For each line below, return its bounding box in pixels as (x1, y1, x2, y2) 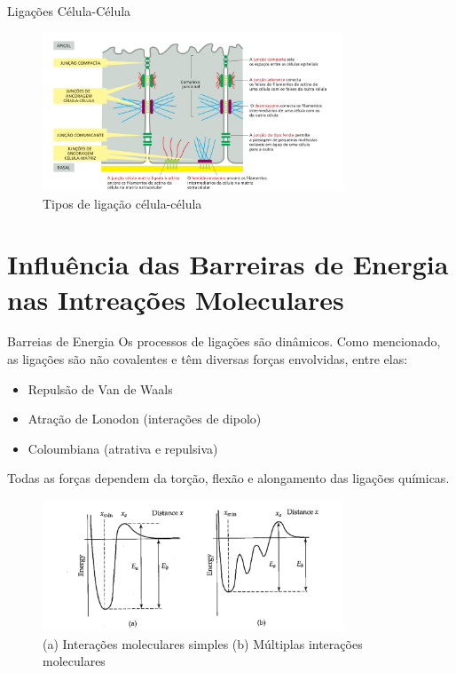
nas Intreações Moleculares (7, 281, 344, 317)
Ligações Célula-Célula (7, 2, 131, 20)
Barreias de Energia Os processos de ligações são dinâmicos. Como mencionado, (7, 332, 441, 351)
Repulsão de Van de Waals (28, 379, 173, 398)
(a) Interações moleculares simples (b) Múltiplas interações (43, 634, 363, 653)
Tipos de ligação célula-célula (43, 194, 202, 212)
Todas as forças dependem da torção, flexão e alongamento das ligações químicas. (7, 469, 450, 487)
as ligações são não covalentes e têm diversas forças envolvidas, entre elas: (7, 350, 408, 368)
